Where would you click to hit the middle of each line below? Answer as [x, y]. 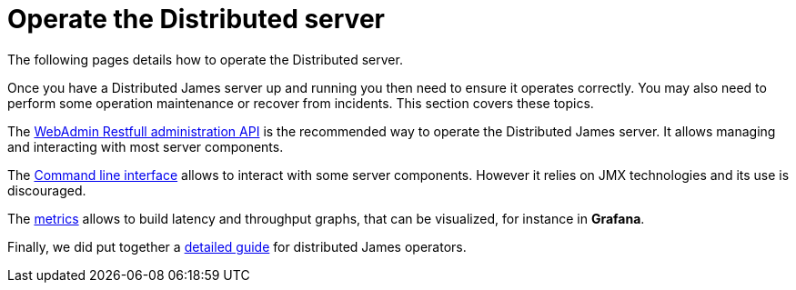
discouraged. [47, 190]
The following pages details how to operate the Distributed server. [205, 59]
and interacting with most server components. [146, 146]
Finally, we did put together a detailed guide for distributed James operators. [237, 246]
